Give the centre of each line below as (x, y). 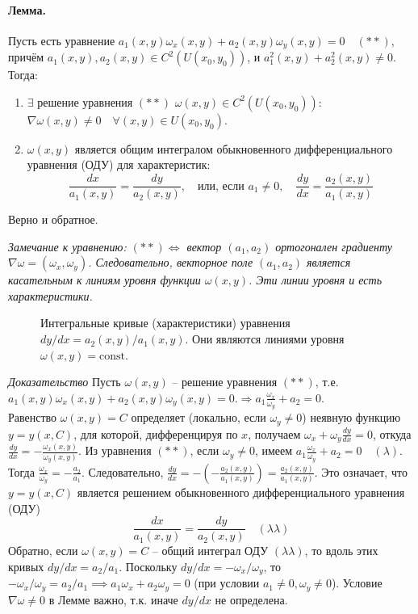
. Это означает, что (361, 471)
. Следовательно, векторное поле (171, 262)
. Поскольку (148, 566)
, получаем (274, 433)
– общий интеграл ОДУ (210, 551)
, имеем (274, 450)
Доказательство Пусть (65, 382)
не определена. (251, 599)
